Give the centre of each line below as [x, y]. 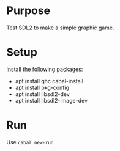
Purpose [28, 11]
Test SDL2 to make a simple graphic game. [60, 28]
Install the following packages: [45, 69]
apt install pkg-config [42, 87]
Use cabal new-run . [31, 142]
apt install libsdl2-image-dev [51, 100]
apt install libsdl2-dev [43, 94]
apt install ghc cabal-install [49, 81]
